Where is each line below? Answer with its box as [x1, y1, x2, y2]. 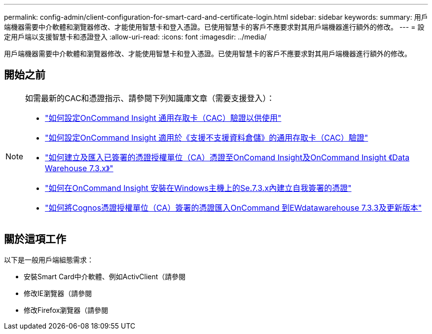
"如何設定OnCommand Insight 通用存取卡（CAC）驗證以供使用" [45, 112, 282, 123]
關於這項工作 [4, 233, 66, 246]
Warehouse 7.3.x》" [45, 163, 113, 173]
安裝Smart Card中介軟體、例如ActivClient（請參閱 [24, 272, 186, 281]
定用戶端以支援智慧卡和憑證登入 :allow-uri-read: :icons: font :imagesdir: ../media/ [4, 33, 267, 41]
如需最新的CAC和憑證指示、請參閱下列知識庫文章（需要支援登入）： [25, 93, 275, 103]
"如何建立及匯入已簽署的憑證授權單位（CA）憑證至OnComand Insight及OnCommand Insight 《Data [45, 152, 410, 162]
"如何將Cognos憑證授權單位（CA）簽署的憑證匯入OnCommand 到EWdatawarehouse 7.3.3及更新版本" [45, 202, 422, 213]
